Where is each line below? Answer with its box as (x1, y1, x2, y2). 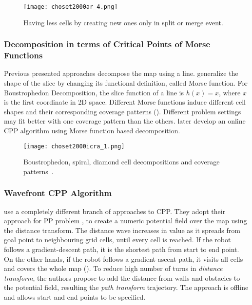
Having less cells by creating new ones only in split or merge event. (23, 17, 223, 27)
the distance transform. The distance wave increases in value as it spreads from (4, 225, 240, 235)
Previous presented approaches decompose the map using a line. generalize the (4, 68, 238, 78)
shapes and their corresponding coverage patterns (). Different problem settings (4, 106, 241, 116)
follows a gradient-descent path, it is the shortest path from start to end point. (4, 244, 239, 254)
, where (218, 87, 241, 97)
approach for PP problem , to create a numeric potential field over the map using (4, 215, 247, 226)
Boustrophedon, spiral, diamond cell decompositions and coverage (23, 157, 220, 167)
